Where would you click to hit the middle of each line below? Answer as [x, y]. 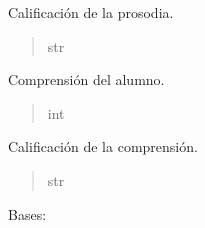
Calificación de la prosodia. [91, 12]
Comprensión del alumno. [86, 79]
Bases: [27, 213]
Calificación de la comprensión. [103, 146]
